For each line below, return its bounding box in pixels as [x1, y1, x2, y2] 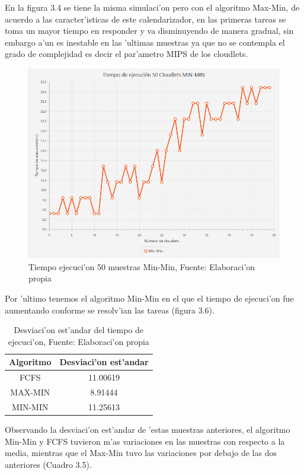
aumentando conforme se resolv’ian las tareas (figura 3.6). [5, 303, 215, 316]
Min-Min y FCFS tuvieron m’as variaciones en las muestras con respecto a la [5, 435, 285, 447]
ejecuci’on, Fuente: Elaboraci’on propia [8, 335, 149, 347]
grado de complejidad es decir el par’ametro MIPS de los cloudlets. [5, 47, 248, 60]
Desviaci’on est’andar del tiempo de [14, 324, 144, 336]
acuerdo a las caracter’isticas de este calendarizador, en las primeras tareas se [5, 12, 286, 25]
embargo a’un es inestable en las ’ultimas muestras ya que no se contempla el [5, 36, 285, 48]
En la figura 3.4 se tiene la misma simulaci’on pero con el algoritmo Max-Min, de [5, 1, 300, 13]
